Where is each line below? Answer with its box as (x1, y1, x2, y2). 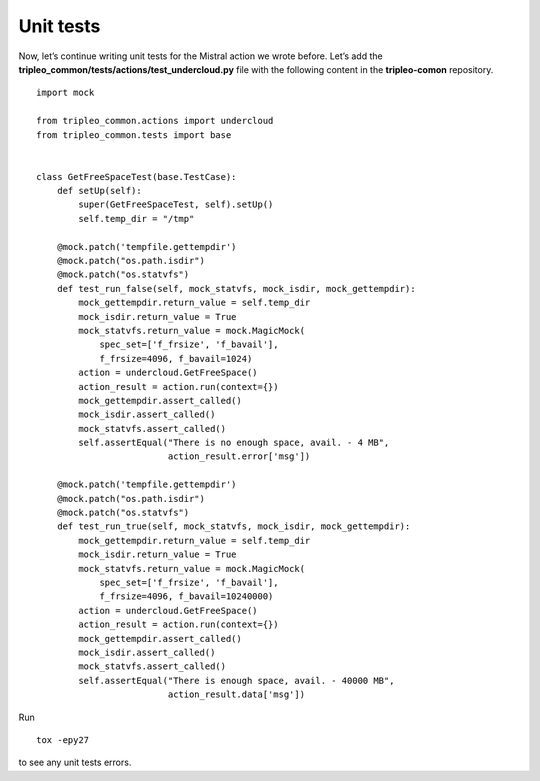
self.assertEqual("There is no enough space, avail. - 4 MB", (78, 437, 390, 449)
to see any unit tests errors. (18, 756, 132, 769)
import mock (36, 87, 95, 99)
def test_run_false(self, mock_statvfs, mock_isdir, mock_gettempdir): (56, 283, 416, 294)
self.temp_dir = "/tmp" (78, 213, 195, 224)
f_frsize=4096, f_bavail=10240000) (99, 591, 274, 602)
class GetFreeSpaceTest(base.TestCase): (36, 171, 237, 182)
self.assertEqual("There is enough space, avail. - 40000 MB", (78, 675, 395, 686)
